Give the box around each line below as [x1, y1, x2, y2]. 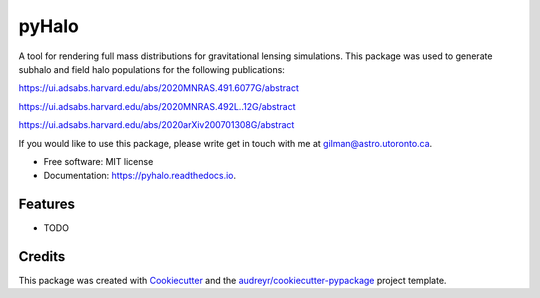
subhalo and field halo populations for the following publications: [18, 63, 285, 75]
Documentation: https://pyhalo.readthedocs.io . [43, 170, 237, 182]
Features [18, 196, 75, 213]
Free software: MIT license [43, 155, 154, 167]
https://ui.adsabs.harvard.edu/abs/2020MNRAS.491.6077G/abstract [18, 82, 299, 94]
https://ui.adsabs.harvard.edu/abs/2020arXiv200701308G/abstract [18, 119, 295, 131]
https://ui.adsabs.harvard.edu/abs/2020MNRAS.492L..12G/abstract [18, 100, 296, 112]
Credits [18, 248, 66, 265]
